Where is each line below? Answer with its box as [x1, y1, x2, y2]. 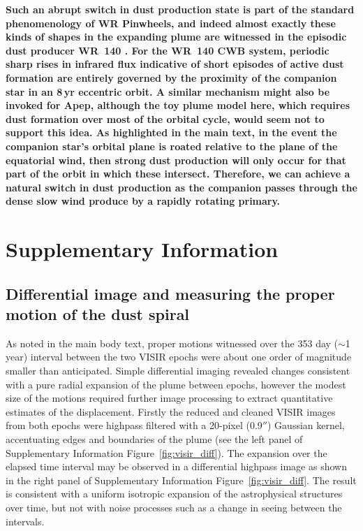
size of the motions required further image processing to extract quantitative [6, 391, 333, 405]
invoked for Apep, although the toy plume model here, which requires [6, 98, 350, 112]
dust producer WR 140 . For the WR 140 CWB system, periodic [6, 43, 329, 57]
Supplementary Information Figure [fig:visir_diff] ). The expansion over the [6, 445, 327, 460]
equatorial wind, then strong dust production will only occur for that [6, 152, 346, 167]
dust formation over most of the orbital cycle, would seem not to [6, 111, 325, 126]
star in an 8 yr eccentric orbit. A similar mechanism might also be [6, 84, 330, 99]
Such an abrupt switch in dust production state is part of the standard [6, 2, 355, 16]
